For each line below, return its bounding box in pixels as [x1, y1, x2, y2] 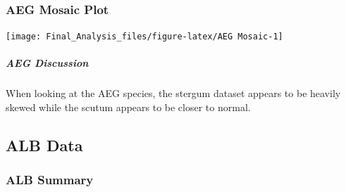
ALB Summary [6, 171, 94, 188]
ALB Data [6, 134, 83, 156]
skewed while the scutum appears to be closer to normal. [6, 100, 251, 115]
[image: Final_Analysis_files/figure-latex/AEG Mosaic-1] [6, 32, 283, 42]
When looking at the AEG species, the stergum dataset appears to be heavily [6, 86, 341, 101]
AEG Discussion [6, 56, 89, 70]
